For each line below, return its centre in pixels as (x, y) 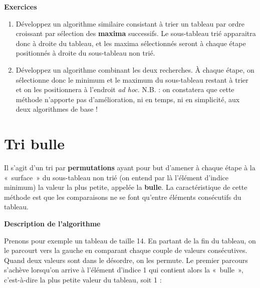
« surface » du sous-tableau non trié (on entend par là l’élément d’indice (116, 177)
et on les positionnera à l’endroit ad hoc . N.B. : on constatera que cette (125, 89)
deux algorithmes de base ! (57, 109)
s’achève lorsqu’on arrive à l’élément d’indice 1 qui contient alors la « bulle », (124, 270)
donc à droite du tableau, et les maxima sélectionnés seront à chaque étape (131, 43)
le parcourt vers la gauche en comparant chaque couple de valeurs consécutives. (126, 250)
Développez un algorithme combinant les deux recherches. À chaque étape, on (135, 69)
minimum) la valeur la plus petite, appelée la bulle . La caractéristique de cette (126, 187)
